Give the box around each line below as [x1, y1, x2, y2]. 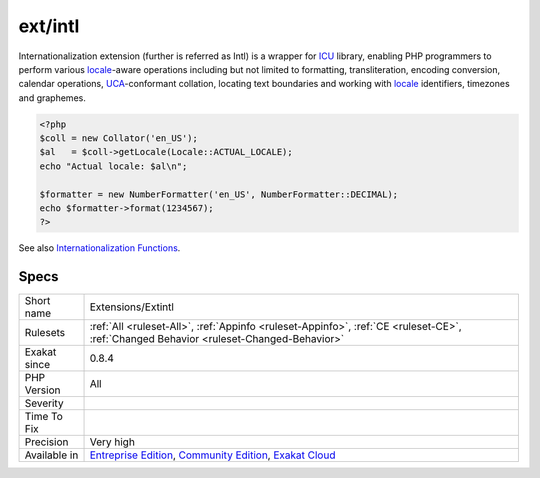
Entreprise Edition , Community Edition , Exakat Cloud [89, 448, 336, 462]
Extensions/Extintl [89, 300, 175, 314]
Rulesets [24, 326, 65, 340]
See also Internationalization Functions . [18, 242, 181, 254]
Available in [24, 448, 79, 462]
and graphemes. [18, 91, 87, 104]
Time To [24, 410, 64, 424]
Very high [89, 435, 135, 449]
